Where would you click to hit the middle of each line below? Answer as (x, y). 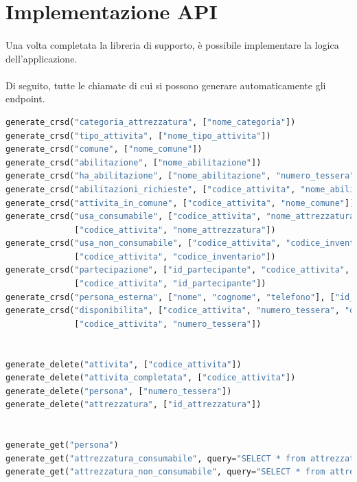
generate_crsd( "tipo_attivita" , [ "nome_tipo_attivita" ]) (138, 136)
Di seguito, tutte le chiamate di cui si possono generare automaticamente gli (166, 85)
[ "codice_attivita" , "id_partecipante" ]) (170, 284)
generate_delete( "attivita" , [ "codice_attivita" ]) (124, 364)
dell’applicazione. (42, 58)
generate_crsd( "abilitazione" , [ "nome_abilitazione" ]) (134, 162)
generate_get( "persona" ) (62, 445)
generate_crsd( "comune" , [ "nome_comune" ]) (104, 149)
